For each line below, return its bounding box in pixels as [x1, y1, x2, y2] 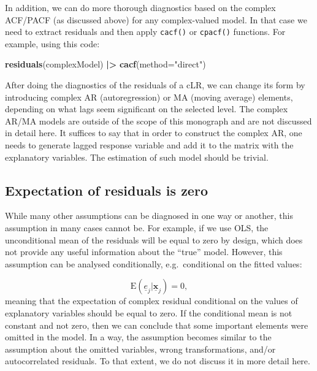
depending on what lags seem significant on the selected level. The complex [5, 102, 288, 115]
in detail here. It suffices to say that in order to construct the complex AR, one [5, 126, 302, 139]
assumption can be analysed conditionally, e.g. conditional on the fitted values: [5, 257, 302, 270]
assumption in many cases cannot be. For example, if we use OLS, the [5, 221, 269, 234]
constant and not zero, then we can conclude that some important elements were [5, 318, 308, 331]
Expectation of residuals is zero [5, 180, 208, 199]
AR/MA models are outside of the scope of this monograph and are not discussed [5, 114, 312, 127]
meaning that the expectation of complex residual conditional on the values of [5, 294, 298, 307]
